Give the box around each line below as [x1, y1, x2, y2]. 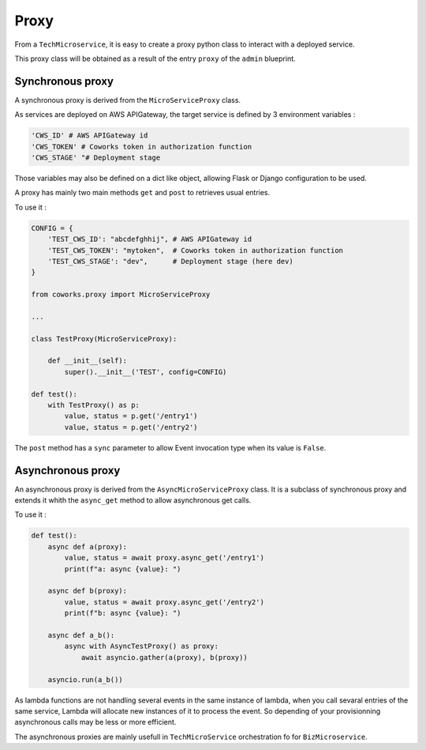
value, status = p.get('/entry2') [64, 423, 198, 432]
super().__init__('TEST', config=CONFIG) [64, 367, 227, 376]
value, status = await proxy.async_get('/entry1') [64, 553, 264, 563]
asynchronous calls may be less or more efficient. [14, 718, 177, 727]
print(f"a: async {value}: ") [64, 564, 181, 573]
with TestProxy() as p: [47, 401, 140, 409]
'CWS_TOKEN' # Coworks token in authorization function [31, 142, 252, 151]
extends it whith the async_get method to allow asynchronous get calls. [14, 496, 252, 505]
